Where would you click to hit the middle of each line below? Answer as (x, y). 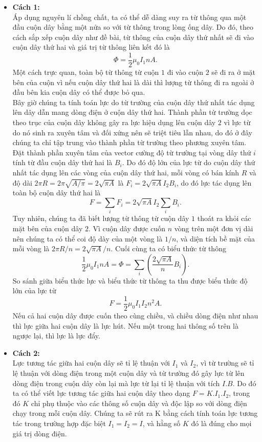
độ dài (22, 182)
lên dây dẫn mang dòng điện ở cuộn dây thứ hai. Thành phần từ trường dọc (132, 112)
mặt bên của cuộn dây (48, 228)
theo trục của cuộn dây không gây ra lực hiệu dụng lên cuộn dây (114, 122)
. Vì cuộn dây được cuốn (127, 228)
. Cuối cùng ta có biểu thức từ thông (168, 248)
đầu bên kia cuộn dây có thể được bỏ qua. (79, 92)
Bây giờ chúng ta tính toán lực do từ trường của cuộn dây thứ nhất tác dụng (134, 102)
